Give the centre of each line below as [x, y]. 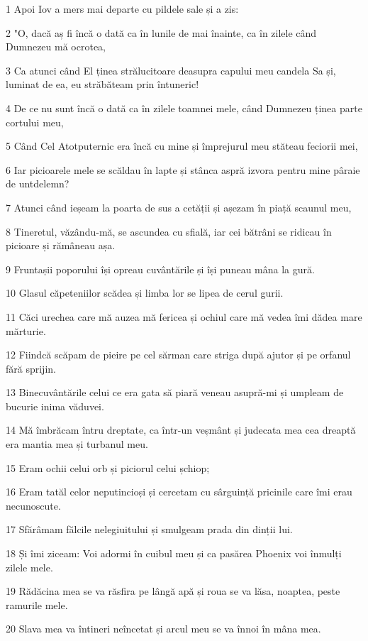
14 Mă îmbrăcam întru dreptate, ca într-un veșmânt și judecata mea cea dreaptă [181, 430]
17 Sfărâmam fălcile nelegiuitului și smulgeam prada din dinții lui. [149, 529]
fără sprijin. [31, 368]
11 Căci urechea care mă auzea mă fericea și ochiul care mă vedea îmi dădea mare [184, 316]
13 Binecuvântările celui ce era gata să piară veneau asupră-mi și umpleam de [175, 392]
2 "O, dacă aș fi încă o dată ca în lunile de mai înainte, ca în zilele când [161, 32]
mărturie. [26, 330]
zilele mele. [29, 567]
